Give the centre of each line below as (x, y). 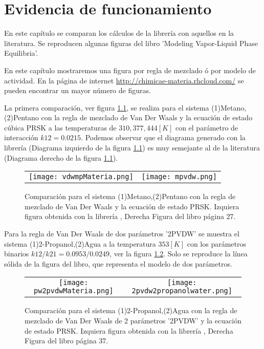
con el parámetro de (207, 127)
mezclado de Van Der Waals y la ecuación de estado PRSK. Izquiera (132, 206)
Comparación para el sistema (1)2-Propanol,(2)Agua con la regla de (131, 310)
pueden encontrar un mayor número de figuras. (78, 90)
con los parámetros (217, 243)
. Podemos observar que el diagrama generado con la (163, 137)
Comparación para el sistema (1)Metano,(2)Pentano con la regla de (130, 196)
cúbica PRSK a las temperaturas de (60, 127)
